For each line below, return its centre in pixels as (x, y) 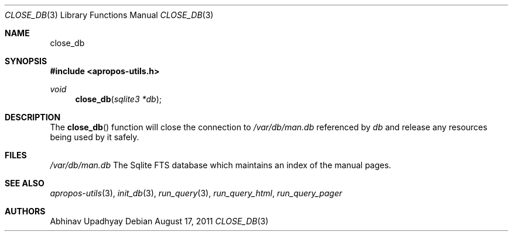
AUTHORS (25, 211)
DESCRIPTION (33, 117)
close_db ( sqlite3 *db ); (118, 99)
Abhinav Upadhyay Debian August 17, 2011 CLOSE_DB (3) (159, 221)
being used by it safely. (95, 137)
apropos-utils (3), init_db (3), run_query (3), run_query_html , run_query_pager (196, 193)
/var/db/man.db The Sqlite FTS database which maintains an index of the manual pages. (220, 165)
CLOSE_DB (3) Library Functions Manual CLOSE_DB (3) (109, 15)
